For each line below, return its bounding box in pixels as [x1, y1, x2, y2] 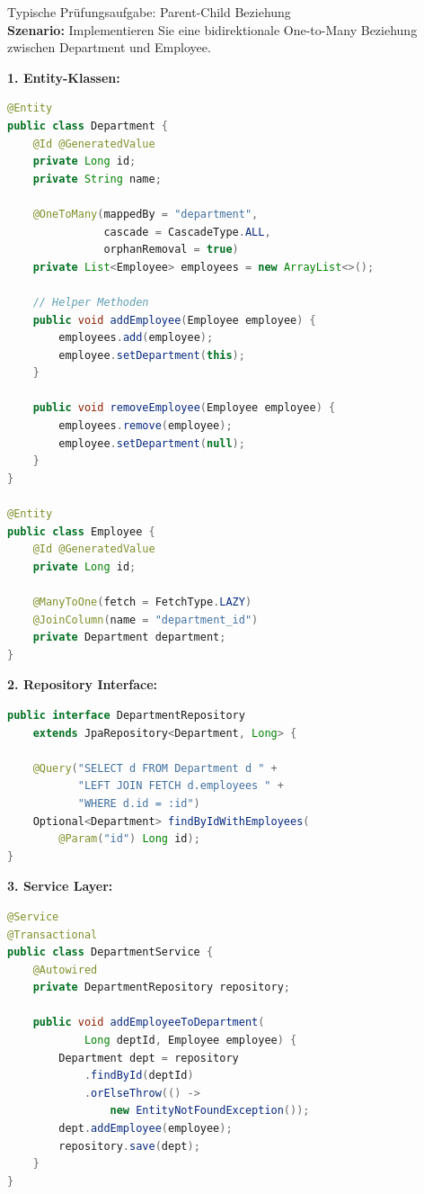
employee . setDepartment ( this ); [58, 348, 245, 362]
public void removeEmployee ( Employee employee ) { [32, 401, 336, 415]
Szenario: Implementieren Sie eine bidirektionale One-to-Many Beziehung [7, 20, 418, 39]
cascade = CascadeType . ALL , [103, 225, 271, 238]
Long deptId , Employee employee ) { [84, 1034, 297, 1047]
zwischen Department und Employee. [7, 38, 211, 57]
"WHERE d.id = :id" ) [77, 796, 200, 810]
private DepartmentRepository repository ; [32, 981, 291, 994]
